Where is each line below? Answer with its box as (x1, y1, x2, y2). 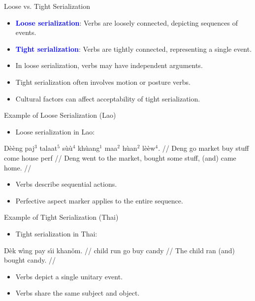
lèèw (142, 143, 156, 153)
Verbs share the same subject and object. (15, 288, 140, 298)
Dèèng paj (4, 143, 35, 153)
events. (15, 27, 36, 37)
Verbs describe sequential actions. (15, 179, 117, 189)
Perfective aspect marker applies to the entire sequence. (15, 195, 183, 205)
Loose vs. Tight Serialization (4, 1, 90, 11)
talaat (39, 143, 58, 153)
